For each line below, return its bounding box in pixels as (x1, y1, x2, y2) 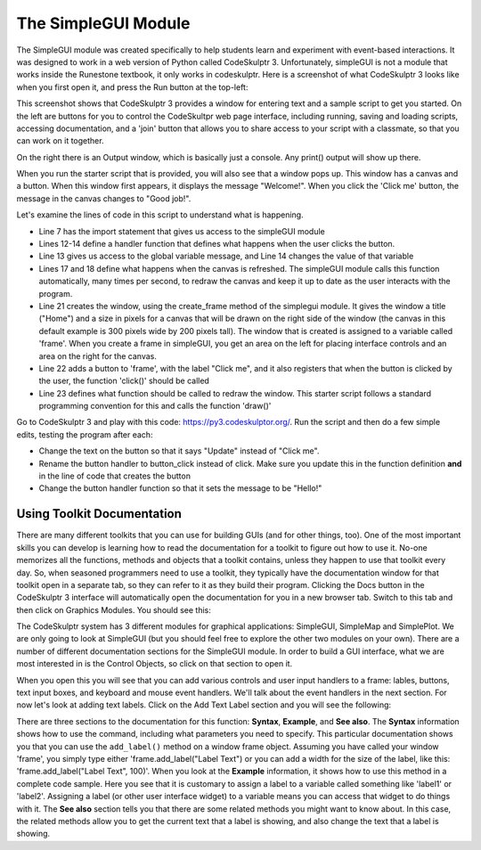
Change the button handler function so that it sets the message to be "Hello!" (38, 483, 322, 494)
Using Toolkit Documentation (16, 506, 183, 521)
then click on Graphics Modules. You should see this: (16, 604, 211, 615)
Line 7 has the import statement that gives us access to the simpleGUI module (38, 225, 325, 236)
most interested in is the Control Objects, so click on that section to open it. (16, 658, 293, 669)
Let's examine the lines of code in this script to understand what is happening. (16, 209, 304, 220)
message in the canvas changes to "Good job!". (16, 192, 192, 204)
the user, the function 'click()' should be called (38, 375, 209, 387)
